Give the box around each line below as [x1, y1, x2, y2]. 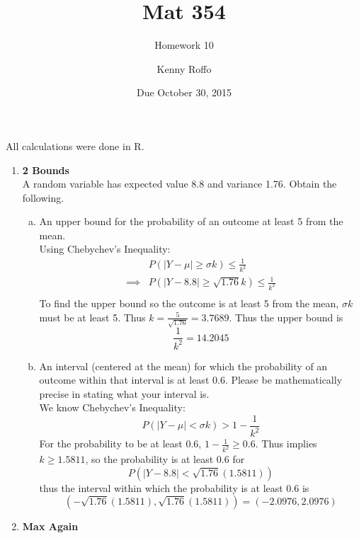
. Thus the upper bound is [229, 309, 343, 324]
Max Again [22, 519, 79, 534]
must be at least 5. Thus [39, 309, 146, 324]
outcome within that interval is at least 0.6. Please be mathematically [39, 372, 343, 387]
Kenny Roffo [156, 61, 212, 76]
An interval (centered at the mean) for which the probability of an [39, 358, 328, 373]
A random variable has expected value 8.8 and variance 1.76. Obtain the [22, 176, 337, 191]
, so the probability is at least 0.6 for [85, 452, 245, 467]
